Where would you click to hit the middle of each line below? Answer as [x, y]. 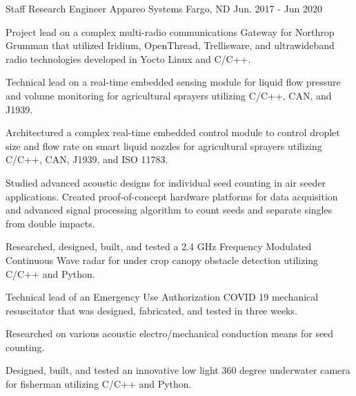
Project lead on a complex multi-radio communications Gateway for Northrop [170, 31]
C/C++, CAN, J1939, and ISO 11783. [87, 159]
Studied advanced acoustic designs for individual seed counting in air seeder [166, 182]
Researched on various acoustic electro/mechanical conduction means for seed [170, 333]
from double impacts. [50, 223]
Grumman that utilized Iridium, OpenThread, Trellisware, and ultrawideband [170, 45]
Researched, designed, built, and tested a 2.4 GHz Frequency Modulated [159, 246]
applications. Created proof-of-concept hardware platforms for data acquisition [172, 196]
